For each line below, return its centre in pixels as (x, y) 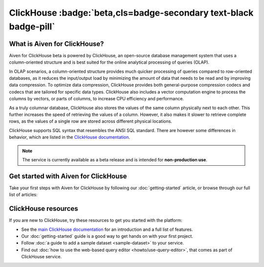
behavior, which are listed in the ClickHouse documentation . (70, 137)
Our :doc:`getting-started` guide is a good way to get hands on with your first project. (107, 236)
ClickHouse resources (44, 209)
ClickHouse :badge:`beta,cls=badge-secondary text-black (131, 13)
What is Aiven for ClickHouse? (56, 44)
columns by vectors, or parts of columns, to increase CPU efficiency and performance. (97, 99)
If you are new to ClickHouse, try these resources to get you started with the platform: (96, 221)
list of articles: (23, 195)
